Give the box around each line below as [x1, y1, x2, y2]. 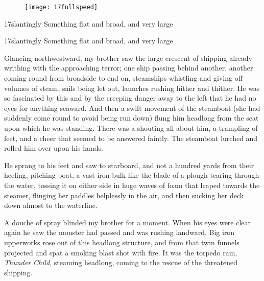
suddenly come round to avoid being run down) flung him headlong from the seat [4, 112, 259, 123]
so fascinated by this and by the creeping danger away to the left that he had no [4, 92, 256, 103]
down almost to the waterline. [4, 200, 98, 210]
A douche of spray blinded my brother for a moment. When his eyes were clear [4, 217, 251, 227]
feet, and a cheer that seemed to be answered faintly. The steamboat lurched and [4, 132, 258, 143]
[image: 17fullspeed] [25, 4, 98, 11]
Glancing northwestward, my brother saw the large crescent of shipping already [4, 52, 253, 63]
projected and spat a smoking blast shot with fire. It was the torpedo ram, [4, 247, 237, 257]
